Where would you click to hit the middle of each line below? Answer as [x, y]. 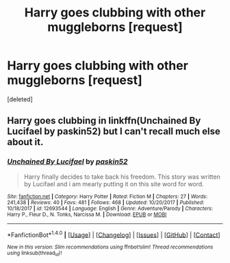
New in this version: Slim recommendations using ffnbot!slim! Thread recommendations [110, 247]
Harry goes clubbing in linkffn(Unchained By [104, 121]
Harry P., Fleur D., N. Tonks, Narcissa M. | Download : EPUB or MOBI [87, 214]
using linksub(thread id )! [35, 254]
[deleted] [20, 99]
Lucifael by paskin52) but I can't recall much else [114, 131]
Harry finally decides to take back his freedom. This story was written [122, 177]
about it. [25, 142]
